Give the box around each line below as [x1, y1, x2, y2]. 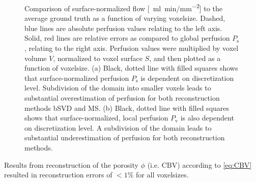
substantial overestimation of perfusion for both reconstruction [24, 93, 220, 103]
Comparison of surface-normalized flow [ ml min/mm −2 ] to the [24, 2, 222, 13]
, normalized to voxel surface [53, 52, 143, 63]
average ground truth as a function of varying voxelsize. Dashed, [24, 13, 225, 23]
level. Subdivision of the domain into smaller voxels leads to [24, 82, 211, 93]
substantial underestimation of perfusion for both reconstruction [24, 132, 225, 143]
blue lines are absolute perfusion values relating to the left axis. [24, 22, 222, 33]
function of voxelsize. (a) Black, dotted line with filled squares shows [24, 63, 238, 73]
